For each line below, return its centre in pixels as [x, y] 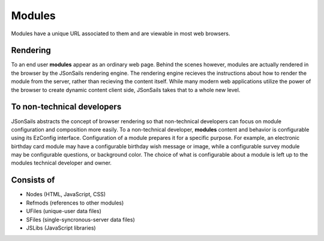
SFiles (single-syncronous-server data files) [80, 219]
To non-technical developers [66, 107]
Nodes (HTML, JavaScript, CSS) [66, 194]
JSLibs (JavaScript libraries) [61, 228]
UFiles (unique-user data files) [64, 211]
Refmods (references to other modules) [75, 203]
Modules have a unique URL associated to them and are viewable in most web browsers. [121, 33]
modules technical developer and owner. [61, 163]
